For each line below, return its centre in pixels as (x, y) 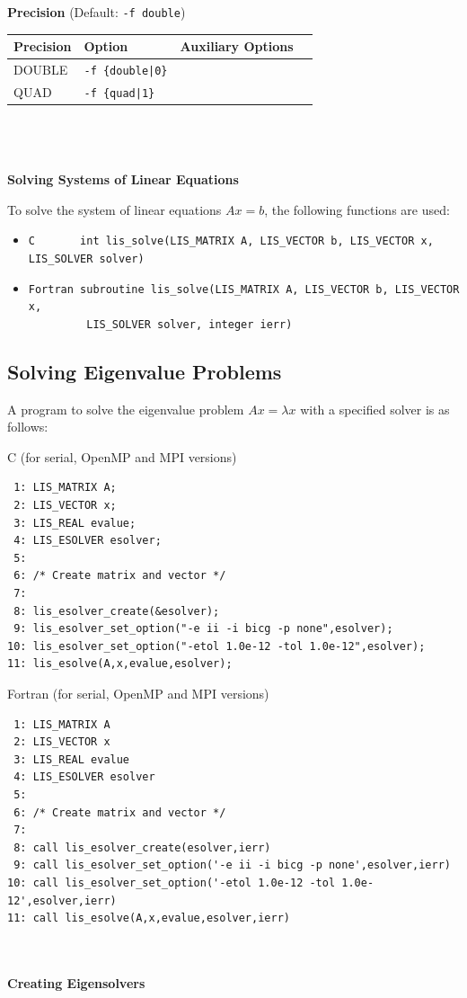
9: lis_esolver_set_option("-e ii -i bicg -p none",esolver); (203, 629)
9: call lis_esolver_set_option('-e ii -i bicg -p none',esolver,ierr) (232, 865)
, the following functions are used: (357, 209)
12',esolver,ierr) (62, 900)
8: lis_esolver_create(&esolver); (117, 611)
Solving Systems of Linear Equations (123, 179)
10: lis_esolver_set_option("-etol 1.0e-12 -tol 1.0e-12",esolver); (216, 646)
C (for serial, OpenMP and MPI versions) (122, 456)
